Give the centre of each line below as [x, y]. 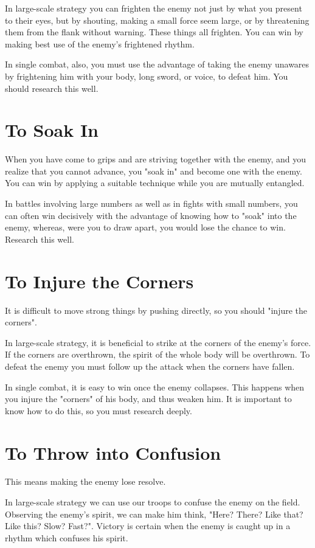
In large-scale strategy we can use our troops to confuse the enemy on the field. [153, 502]
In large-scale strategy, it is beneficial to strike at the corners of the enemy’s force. [158, 342]
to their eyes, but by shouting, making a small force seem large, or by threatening [157, 20]
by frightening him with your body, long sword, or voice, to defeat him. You [147, 76]
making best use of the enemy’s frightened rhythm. [100, 43]
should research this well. [52, 88]
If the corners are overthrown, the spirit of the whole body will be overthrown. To [157, 354]
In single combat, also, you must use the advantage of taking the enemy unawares [157, 64]
